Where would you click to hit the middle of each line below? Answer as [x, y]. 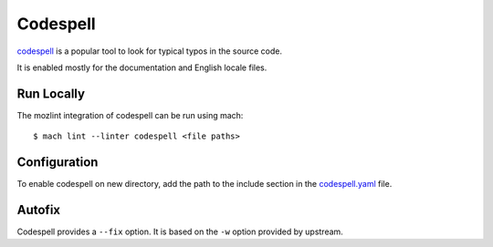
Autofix [39, 210]
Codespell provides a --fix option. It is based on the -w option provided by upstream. [180, 232]
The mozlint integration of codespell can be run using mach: [130, 115]
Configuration [58, 163]
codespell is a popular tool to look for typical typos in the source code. [150, 51]
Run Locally [51, 93]
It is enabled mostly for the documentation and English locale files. [142, 67]
